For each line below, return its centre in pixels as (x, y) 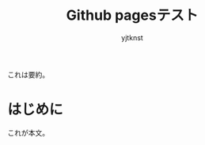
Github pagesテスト (132, 15)
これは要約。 (28, 74)
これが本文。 (28, 132)
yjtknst (132, 37)
